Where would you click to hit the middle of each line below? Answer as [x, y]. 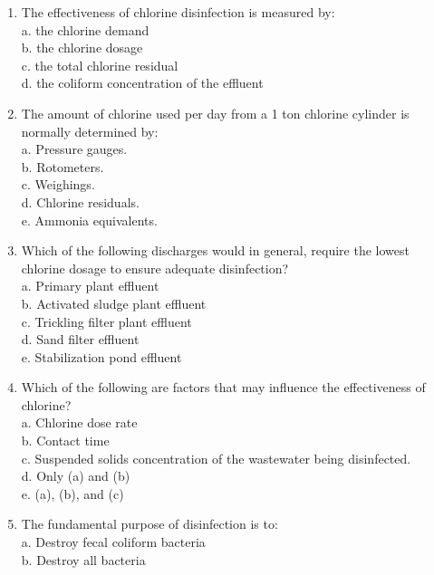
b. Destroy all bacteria [83, 559]
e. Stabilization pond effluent [101, 356]
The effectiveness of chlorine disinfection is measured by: [178, 12]
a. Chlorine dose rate [79, 422]
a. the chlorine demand [85, 29]
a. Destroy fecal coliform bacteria [113, 542]
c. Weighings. [58, 184]
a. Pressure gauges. [74, 149]
